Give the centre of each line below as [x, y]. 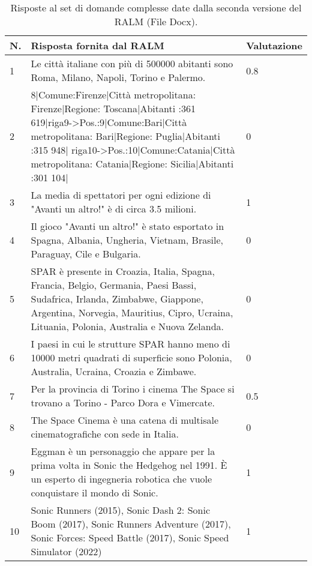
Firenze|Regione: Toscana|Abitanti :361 [113, 108]
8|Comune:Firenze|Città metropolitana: [113, 95]
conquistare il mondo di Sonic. [94, 492]
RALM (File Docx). [156, 21]
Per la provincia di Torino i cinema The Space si [133, 389]
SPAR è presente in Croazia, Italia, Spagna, [123, 271]
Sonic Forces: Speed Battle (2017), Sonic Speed [130, 537]
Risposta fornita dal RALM [97, 45]
